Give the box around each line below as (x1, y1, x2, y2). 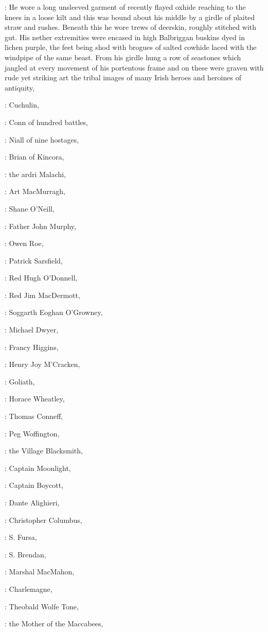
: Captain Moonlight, (5, 462, 71, 473)
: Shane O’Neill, (5, 203, 55, 214)
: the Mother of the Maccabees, (5, 618, 103, 629)
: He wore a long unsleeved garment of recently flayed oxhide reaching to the (5, 2, 246, 12)
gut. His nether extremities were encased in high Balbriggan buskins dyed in (5, 31, 245, 42)
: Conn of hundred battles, (5, 116, 88, 127)
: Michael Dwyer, (5, 324, 59, 335)
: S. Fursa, (5, 532, 37, 542)
